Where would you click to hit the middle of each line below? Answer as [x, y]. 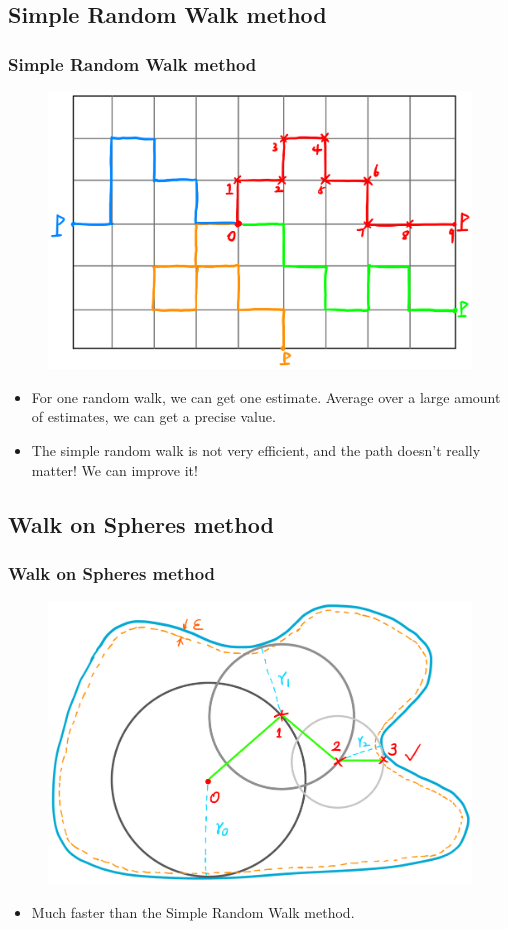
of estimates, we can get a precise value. [153, 416]
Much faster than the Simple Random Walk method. [193, 911]
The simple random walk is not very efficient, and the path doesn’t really [256, 450]
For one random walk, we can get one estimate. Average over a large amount [266, 396]
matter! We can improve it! [114, 469]
